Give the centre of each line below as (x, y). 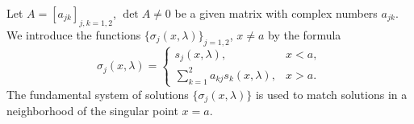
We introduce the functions (74, 34)
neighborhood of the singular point (92, 111)
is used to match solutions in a (331, 94)
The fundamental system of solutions (98, 94)
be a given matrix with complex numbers (276, 13)
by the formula (305, 34)
